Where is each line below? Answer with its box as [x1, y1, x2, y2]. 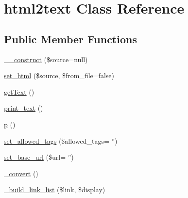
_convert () [4, 168, 38, 178]
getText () [4, 86, 34, 97]
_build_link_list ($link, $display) [4, 184, 105, 195]
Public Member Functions [4, 31, 137, 46]
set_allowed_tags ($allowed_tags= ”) [4, 135, 118, 146]
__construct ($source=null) [4, 54, 88, 64]
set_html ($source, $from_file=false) [4, 70, 115, 81]
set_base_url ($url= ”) [4, 152, 74, 162]
